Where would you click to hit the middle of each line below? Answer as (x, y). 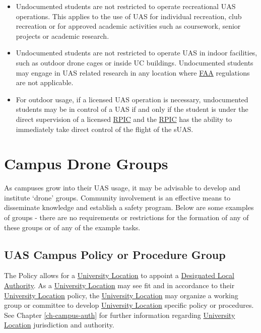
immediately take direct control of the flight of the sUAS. (105, 129)
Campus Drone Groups (86, 163)
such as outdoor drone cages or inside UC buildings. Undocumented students (135, 62)
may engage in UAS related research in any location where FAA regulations (133, 72)
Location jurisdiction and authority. (59, 325)
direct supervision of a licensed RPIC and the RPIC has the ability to (124, 119)
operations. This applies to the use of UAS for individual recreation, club (129, 16)
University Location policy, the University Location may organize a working (121, 295)
